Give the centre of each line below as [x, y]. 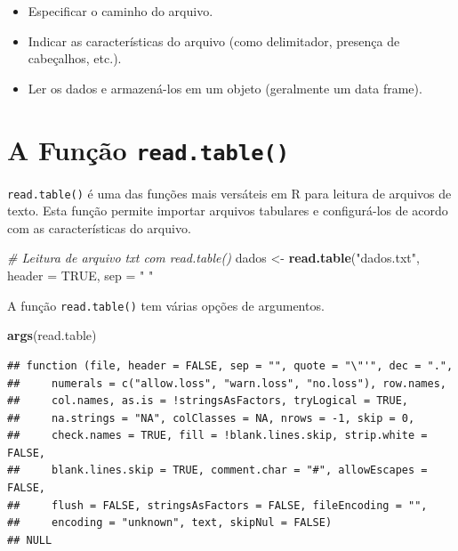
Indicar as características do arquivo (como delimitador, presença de [214, 41]
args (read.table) [52, 335]
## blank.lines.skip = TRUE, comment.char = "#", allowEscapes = [217, 470]
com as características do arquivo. [99, 227]
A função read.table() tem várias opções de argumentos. [166, 305]
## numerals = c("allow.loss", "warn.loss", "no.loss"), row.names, [227, 383]
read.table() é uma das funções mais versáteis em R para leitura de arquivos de [229, 193]
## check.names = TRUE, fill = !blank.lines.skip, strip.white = [217, 436]
